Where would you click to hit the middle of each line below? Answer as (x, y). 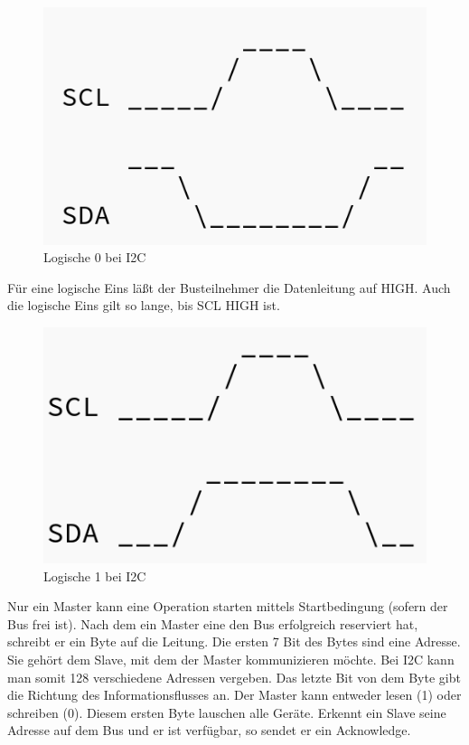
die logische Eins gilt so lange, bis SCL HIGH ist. (144, 305)
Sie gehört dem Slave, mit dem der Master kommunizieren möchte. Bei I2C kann (231, 659)
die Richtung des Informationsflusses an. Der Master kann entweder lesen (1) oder (234, 695)
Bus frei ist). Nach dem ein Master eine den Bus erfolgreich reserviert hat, (213, 623)
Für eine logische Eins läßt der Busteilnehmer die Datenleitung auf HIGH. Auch (229, 287)
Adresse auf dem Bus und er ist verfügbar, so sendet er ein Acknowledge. (209, 730)
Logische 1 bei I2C (95, 575)
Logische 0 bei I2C (95, 257)
